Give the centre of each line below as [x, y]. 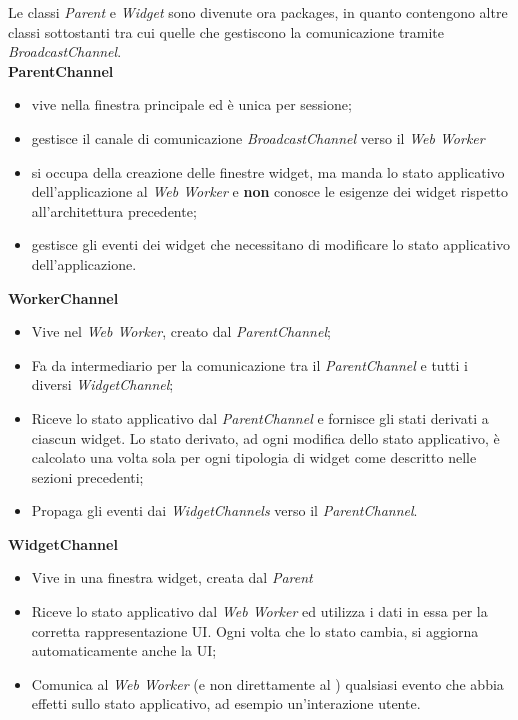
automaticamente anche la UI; [124, 650]
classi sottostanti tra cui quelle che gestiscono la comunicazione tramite [226, 31]
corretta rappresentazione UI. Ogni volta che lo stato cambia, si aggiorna [255, 630]
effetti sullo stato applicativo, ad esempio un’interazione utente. [226, 703]
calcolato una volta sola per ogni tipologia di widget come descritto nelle [254, 457]
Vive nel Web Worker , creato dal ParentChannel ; [181, 331]
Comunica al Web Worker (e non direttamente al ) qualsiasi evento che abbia [267, 683]
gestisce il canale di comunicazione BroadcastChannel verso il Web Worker [258, 137]
